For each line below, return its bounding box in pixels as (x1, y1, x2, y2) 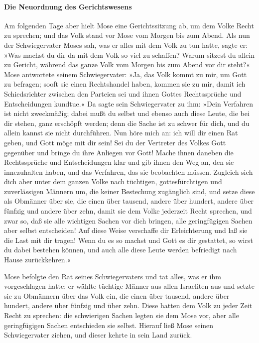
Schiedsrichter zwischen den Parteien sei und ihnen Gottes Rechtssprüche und (4, 88, 242, 99)
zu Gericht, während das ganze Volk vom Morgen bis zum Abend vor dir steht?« (4, 59, 251, 70)
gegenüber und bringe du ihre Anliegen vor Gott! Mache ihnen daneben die (4, 147, 234, 157)
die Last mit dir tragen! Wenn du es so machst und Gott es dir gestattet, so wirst (4, 234, 253, 245)
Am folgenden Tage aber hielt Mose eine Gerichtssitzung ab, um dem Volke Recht (4, 20, 254, 30)
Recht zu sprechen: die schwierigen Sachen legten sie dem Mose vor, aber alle (4, 310, 239, 321)
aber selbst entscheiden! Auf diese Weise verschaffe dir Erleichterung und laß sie (4, 225, 248, 235)
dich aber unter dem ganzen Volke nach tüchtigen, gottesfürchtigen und (4, 176, 222, 187)
